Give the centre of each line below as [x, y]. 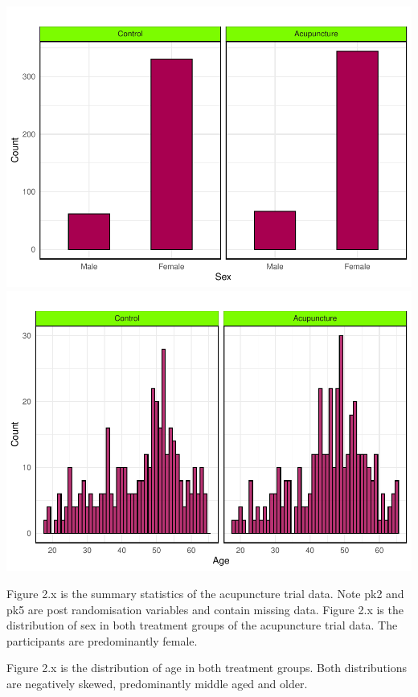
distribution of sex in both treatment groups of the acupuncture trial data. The [202, 625]
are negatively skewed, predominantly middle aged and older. [157, 683]
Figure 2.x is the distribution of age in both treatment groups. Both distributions [207, 668]
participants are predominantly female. [102, 640]
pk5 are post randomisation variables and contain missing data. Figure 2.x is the [205, 609]
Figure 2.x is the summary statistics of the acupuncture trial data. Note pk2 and [205, 594]
